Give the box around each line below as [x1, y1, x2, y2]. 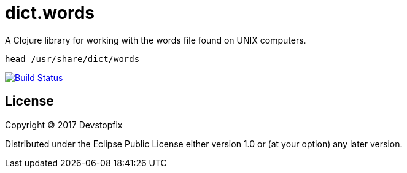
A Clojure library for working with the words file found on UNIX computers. [5, 34, 306, 45]
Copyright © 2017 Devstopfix [5, 119, 123, 130]
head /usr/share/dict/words [5, 53, 140, 64]
